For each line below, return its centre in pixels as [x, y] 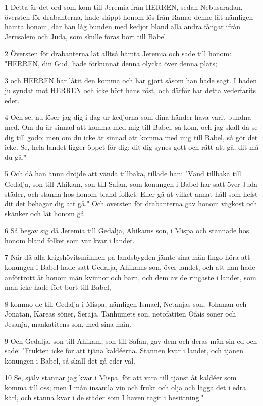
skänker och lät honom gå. [45, 213]
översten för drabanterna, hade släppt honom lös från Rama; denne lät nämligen [129, 16]
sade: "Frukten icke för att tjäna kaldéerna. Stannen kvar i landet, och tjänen [124, 351]
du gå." [16, 156]
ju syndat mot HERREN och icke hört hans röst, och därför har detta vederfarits [130, 90]
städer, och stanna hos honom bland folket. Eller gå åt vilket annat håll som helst [131, 193]
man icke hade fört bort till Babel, [58, 287]
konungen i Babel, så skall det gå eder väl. [70, 360]
